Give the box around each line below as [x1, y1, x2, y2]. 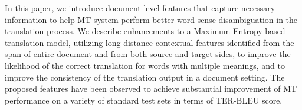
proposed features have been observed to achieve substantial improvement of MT [5, 82, 297, 95]
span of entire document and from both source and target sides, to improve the [5, 48, 291, 60]
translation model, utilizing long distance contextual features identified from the [5, 36, 294, 48]
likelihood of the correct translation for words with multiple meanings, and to [5, 59, 285, 71]
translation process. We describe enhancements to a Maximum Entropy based [5, 25, 285, 37]
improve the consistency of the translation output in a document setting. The [5, 71, 285, 83]
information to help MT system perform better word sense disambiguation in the [5, 13, 298, 25]
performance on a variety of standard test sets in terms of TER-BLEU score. [5, 94, 283, 106]
